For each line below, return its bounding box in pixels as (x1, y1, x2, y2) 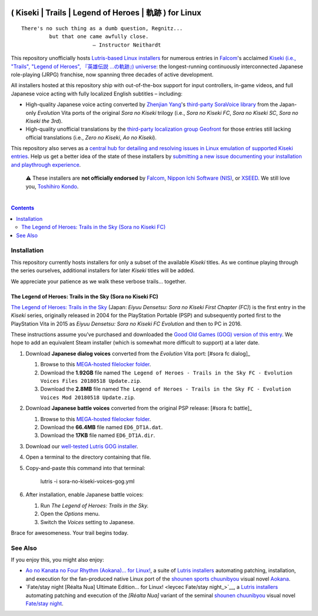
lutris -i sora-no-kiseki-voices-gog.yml (40, 478, 135, 485)
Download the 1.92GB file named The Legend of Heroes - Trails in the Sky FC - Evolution (40, 369, 293, 376)
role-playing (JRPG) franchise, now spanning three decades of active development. (11, 71, 214, 78)
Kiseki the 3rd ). (25, 117, 63, 124)
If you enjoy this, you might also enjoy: (11, 557, 104, 564)
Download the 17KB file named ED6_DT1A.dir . (40, 432, 155, 439)
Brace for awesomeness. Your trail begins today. (11, 529, 129, 536)
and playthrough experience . (11, 161, 81, 168)
